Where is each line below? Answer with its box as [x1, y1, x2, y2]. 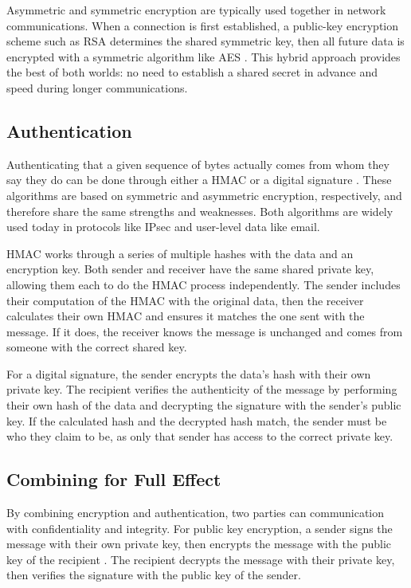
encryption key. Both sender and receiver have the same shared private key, [6, 261, 374, 277]
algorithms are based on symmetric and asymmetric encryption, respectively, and [6, 186, 402, 203]
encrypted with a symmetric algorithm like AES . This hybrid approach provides [6, 48, 401, 65]
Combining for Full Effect [6, 467, 221, 492]
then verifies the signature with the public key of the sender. [6, 566, 301, 583]
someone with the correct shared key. [6, 339, 187, 355]
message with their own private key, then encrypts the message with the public [6, 535, 392, 552]
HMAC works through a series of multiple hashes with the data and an [6, 245, 354, 261]
